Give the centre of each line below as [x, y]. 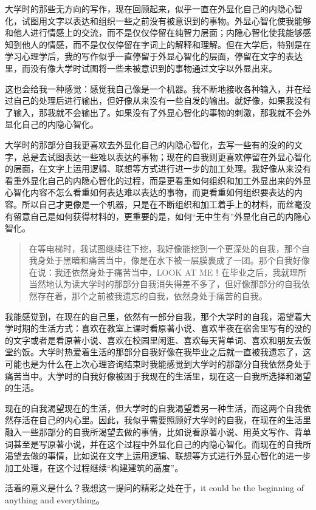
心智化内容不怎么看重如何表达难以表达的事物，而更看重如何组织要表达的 [149, 192]
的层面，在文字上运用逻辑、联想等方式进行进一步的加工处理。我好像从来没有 [158, 168]
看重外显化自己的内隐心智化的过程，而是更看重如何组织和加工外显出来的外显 [158, 180]
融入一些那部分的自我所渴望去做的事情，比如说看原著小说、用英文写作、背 [154, 432]
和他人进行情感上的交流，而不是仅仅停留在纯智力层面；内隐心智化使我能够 [154, 32]
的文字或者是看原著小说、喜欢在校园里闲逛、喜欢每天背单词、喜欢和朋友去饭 [158, 340]
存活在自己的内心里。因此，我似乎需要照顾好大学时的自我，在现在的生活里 [162, 420]
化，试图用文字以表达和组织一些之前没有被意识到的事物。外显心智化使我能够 [158, 20]
